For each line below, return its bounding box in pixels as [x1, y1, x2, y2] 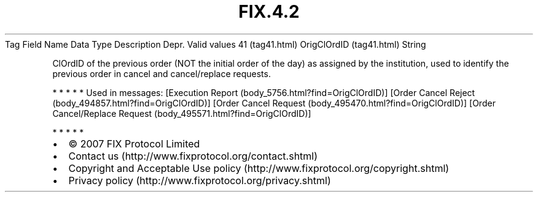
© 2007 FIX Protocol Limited [68, 137, 200, 150]
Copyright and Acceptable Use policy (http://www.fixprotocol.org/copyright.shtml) [68, 162, 450, 174]
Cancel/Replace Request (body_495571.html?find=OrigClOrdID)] [52, 108, 311, 119]
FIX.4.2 [238, 1, 300, 22]
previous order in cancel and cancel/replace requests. [52, 68, 271, 79]
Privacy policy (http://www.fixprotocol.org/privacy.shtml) [68, 174, 331, 187]
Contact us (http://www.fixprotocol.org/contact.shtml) [68, 149, 318, 162]
